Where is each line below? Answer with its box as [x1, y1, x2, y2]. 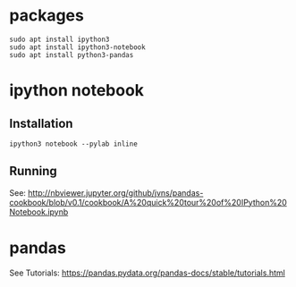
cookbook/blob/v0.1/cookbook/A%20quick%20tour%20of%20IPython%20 [9, 197, 288, 207]
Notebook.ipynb [9, 207, 69, 217]
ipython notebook [9, 80, 145, 101]
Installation [9, 115, 73, 131]
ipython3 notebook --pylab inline [9, 139, 139, 148]
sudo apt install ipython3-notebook [9, 42, 146, 52]
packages [9, 5, 85, 26]
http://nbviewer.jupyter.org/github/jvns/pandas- [28, 187, 204, 198]
